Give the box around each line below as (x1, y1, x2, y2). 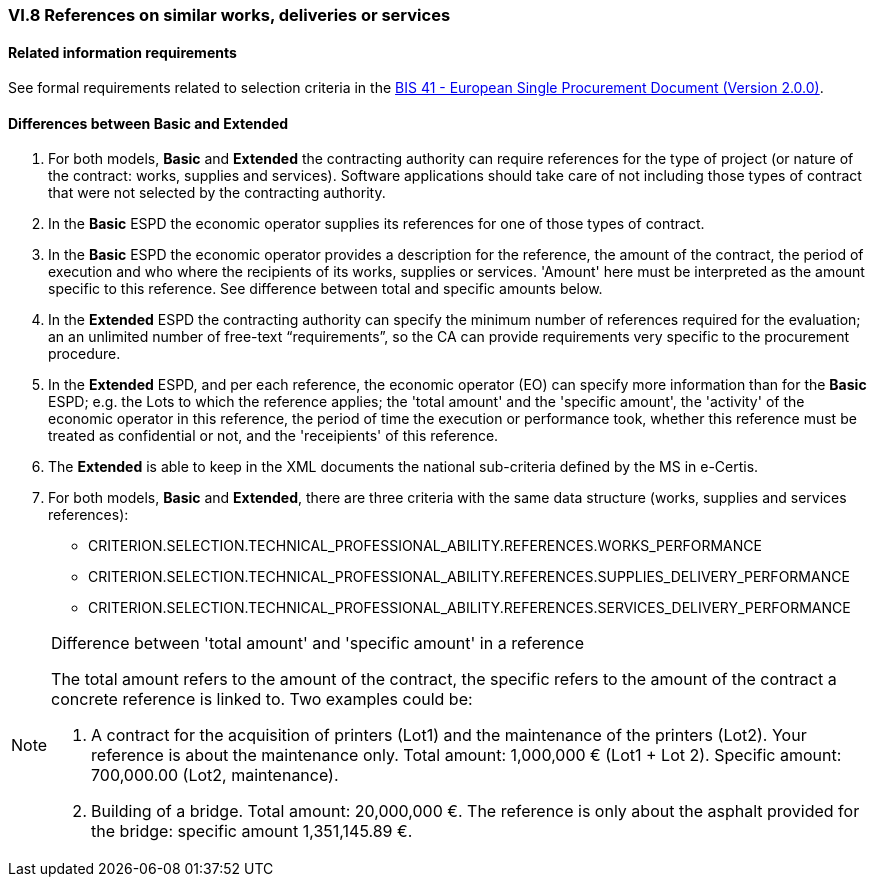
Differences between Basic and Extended (8, 114, 289, 132)
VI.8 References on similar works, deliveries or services (8, 5, 451, 25)
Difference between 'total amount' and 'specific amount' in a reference (51, 633, 585, 654)
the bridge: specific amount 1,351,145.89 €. (91, 821, 413, 842)
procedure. (48, 345, 121, 363)
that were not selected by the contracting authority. (48, 184, 386, 202)
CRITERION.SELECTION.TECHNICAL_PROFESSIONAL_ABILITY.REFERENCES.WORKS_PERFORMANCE (88, 537, 762, 555)
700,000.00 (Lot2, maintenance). (91, 765, 339, 786)
